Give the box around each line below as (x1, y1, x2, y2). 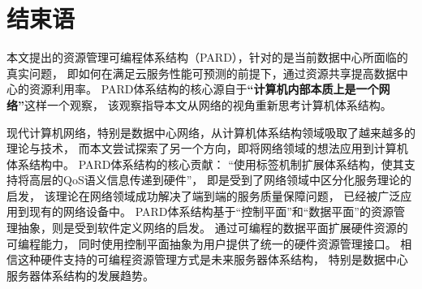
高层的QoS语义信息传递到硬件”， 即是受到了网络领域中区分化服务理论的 (28, 171, 411, 188)
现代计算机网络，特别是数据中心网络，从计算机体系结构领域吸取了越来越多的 (6, 123, 416, 140)
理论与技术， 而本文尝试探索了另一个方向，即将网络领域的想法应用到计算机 (6, 140, 408, 157)
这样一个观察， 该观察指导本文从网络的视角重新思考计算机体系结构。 (24, 96, 392, 113)
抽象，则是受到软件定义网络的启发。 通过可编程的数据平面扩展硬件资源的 (17, 219, 408, 236)
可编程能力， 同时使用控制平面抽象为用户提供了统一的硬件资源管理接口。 (6, 235, 397, 252)
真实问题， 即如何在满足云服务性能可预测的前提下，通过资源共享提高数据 (6, 64, 397, 81)
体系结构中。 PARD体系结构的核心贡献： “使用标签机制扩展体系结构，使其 (6, 155, 404, 172)
